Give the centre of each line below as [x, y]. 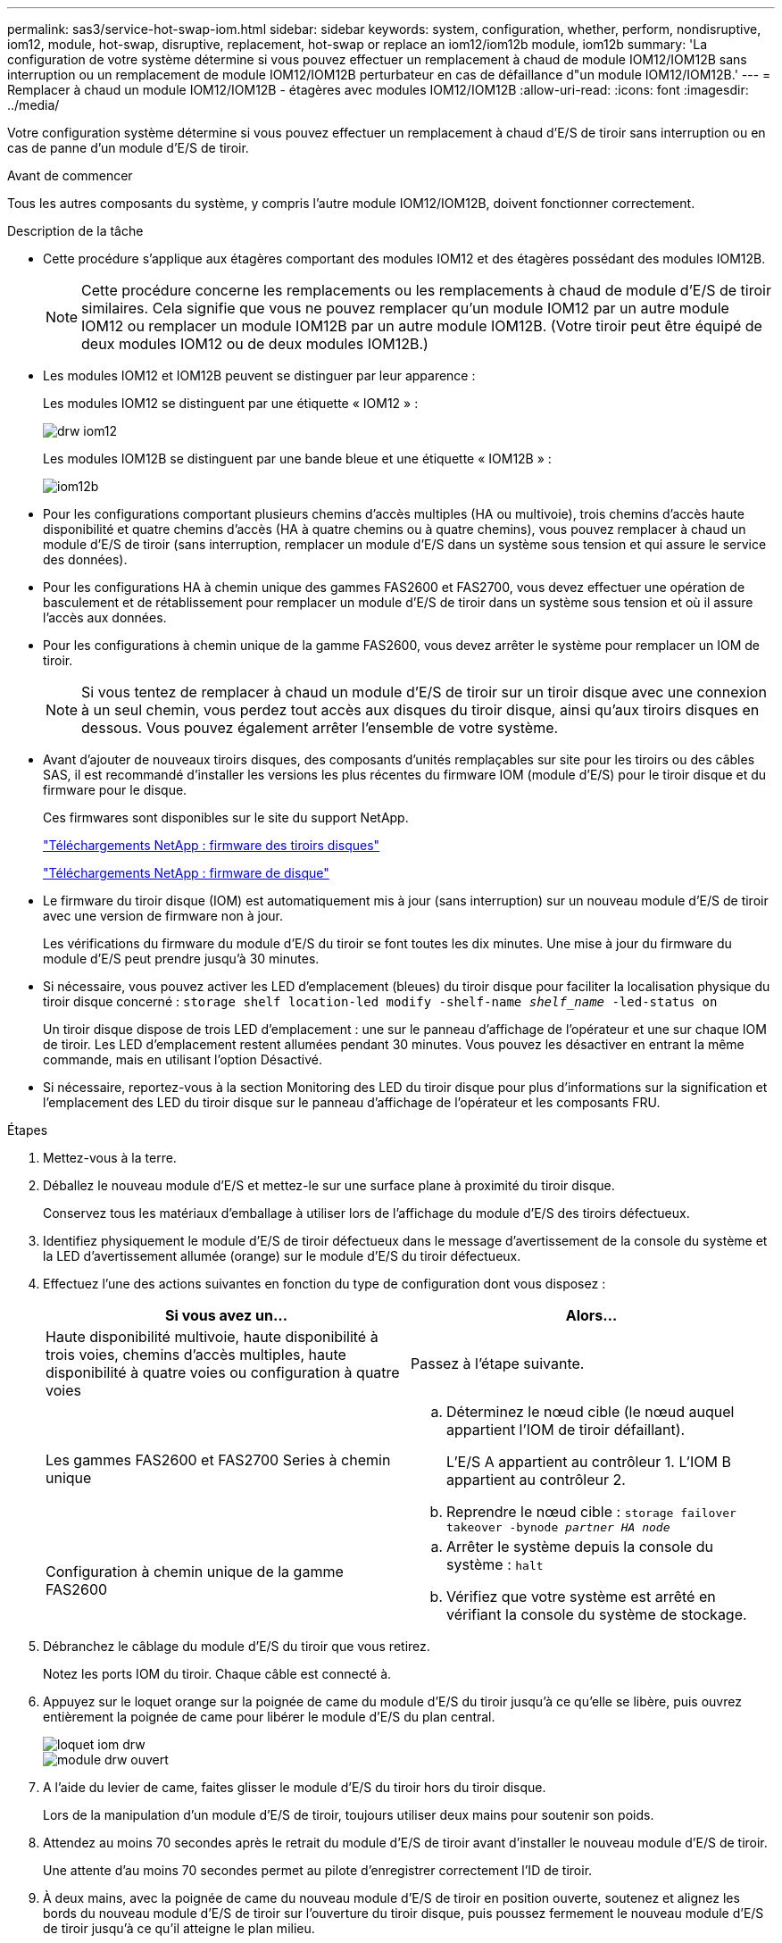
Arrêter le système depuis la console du [580, 1547]
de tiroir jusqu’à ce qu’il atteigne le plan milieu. [179, 1928]
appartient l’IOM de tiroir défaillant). [566, 1430]
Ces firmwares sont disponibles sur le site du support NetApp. [226, 817]
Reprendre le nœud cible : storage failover [591, 1512]
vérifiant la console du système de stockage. [597, 1614]
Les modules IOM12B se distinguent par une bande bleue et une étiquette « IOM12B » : [297, 459]
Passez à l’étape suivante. [498, 1363]
